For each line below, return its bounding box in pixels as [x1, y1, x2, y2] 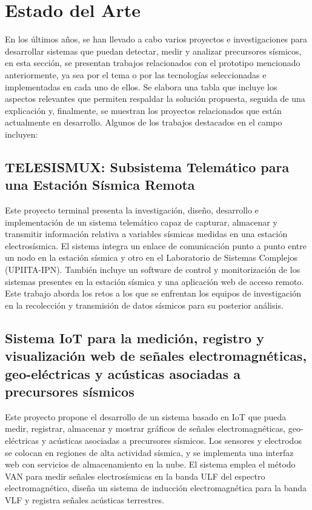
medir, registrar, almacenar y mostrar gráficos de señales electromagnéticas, [5, 422, 286, 435]
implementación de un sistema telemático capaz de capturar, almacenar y [5, 215, 277, 228]
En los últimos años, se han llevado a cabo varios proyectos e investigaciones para [5, 33, 308, 45]
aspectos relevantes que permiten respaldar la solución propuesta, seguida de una [5, 92, 305, 105]
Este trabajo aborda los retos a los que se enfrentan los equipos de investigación [5, 287, 302, 300]
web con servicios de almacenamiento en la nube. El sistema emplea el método [5, 458, 296, 471]
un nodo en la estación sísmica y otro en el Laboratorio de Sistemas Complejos [5, 251, 297, 264]
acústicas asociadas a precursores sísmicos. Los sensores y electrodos [48, 434, 302, 446]
